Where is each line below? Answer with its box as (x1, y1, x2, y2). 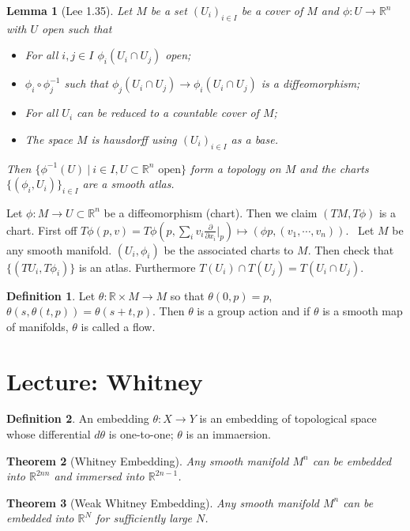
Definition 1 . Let (6, 287, 96, 303)
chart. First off (6, 221, 77, 238)
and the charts (299, 160, 369, 176)
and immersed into (54, 468, 145, 484)
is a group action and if (197, 303, 310, 319)
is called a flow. (81, 318, 156, 334)
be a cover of (241, 2, 303, 18)
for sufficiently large (96, 510, 193, 526)
